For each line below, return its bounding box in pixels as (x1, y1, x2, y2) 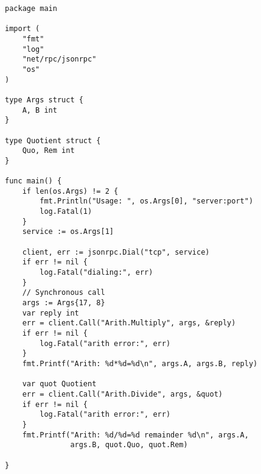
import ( (5, 24, 40, 34)
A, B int (22, 105, 57, 115)
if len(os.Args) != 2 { (22, 186, 119, 196)
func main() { (5, 177, 62, 186)
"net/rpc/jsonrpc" (22, 55, 97, 64)
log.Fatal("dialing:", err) (40, 268, 153, 277)
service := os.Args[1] (22, 227, 114, 236)
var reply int (22, 308, 79, 317)
